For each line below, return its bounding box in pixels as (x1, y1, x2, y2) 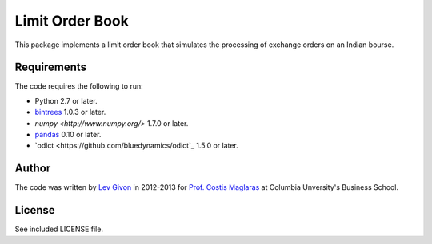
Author (14, 162, 51, 175)
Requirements (14, 61, 87, 74)
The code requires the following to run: (14, 81, 143, 91)
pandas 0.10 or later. (34, 130, 102, 140)
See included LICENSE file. (14, 224, 104, 234)
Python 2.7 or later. (34, 96, 98, 105)
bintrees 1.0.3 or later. (34, 108, 106, 117)
